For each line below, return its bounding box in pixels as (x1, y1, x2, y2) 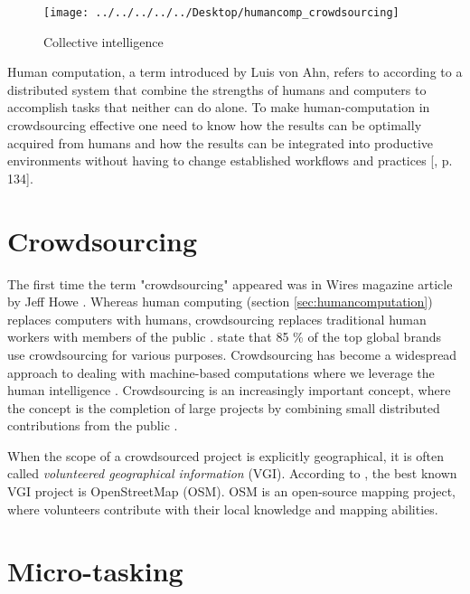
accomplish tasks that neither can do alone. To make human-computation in (7, 98, 430, 117)
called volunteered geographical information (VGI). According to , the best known (7, 464, 457, 483)
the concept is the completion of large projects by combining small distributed (7, 398, 440, 417)
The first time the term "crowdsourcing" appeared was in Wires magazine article (7, 274, 453, 293)
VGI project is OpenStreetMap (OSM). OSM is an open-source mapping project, (7, 482, 456, 501)
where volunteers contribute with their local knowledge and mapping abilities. (7, 499, 438, 518)
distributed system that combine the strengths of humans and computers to (7, 80, 427, 99)
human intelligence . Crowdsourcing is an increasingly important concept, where (7, 381, 451, 400)
